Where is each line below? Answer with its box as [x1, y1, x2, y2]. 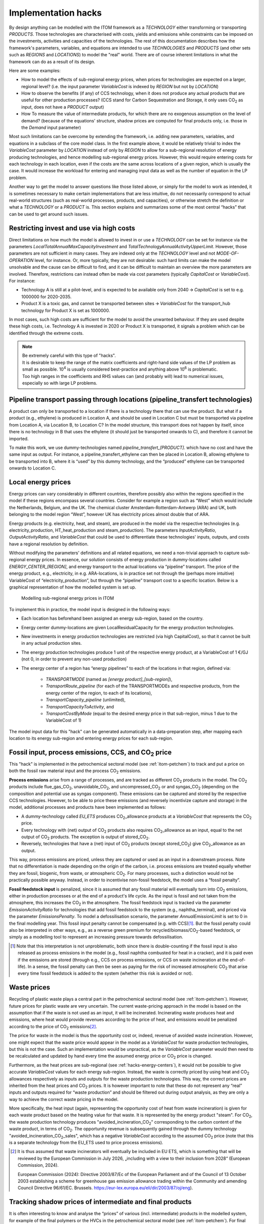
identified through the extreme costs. [9, 330, 84, 336]
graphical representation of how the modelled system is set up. [9, 584, 136, 590]
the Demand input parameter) [21, 125, 81, 131]
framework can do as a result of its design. [9, 59, 95, 65]
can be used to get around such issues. [9, 211, 89, 217]
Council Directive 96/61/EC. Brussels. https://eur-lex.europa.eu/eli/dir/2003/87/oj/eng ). [18, 1185, 193, 1191]
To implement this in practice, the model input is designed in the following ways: [9, 606, 171, 612]
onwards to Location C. [9, 465, 56, 471]
